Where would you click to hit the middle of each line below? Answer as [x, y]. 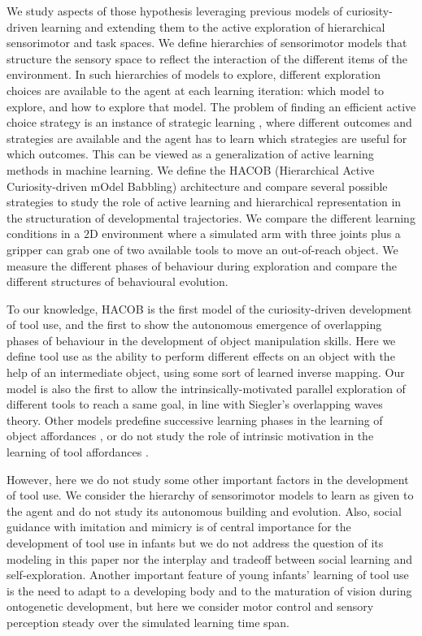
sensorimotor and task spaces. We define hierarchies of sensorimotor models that [207, 43]
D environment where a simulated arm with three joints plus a [245, 234]
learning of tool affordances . [78, 452]
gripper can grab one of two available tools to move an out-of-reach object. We [202, 249]
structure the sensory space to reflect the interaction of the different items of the [207, 58]
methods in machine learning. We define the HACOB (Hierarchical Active [191, 169]
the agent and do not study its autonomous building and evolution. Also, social [204, 511]
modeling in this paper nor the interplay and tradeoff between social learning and [209, 558]
